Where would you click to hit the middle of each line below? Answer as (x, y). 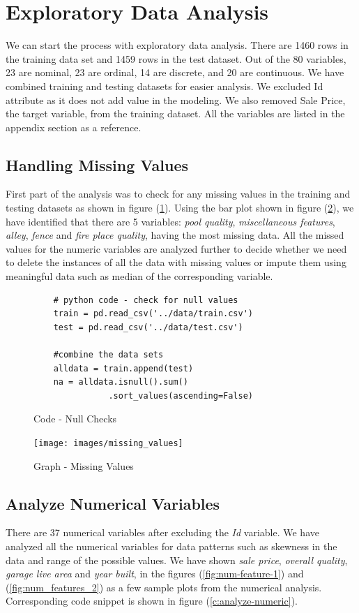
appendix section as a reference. (74, 127)
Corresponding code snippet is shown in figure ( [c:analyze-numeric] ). (152, 601)
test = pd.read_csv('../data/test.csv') (148, 327)
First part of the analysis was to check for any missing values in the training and (178, 194)
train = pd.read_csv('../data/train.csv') (153, 314)
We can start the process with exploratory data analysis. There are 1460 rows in (177, 45)
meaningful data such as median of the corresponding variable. (139, 276)
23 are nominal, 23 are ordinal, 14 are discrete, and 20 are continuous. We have (175, 72)
